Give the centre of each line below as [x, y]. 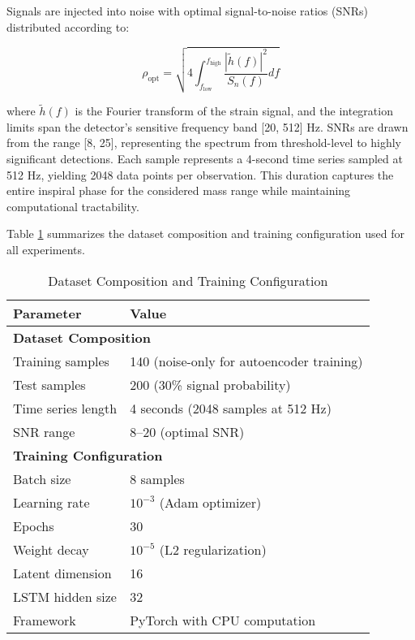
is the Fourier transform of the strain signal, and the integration [234, 111]
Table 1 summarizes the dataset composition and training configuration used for [205, 234]
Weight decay [51, 549]
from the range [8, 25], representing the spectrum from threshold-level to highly [204, 143]
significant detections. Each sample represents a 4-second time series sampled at [205, 158]
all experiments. [46, 249]
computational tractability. [73, 206]
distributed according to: [68, 26]
